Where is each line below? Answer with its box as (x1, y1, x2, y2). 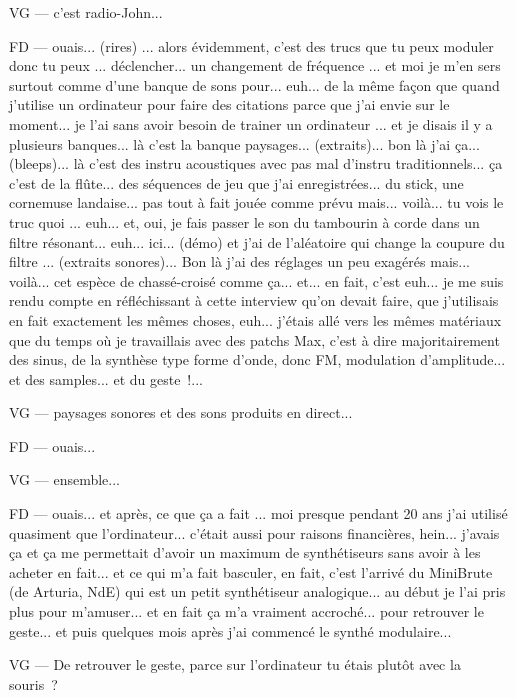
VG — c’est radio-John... (9, 2, 163, 22)
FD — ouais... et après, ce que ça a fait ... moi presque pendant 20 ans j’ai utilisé (9, 503, 508, 524)
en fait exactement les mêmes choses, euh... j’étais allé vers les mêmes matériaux (9, 309, 502, 330)
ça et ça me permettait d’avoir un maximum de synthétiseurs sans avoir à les (9, 542, 481, 563)
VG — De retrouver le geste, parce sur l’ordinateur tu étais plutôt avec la (9, 654, 461, 675)
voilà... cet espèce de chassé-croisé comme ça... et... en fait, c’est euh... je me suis (9, 270, 504, 291)
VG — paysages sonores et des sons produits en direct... (9, 402, 353, 423)
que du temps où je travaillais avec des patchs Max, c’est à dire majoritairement (9, 329, 500, 350)
